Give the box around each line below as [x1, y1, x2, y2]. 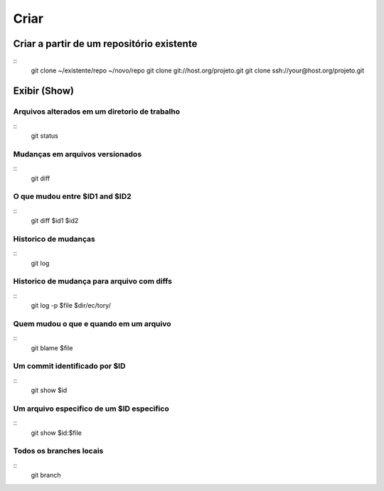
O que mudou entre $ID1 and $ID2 [13, 192, 132, 202]
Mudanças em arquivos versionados [13, 149, 142, 159]
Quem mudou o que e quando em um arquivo [13, 318, 171, 328]
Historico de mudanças [13, 234, 95, 244]
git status [31, 131, 58, 140]
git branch [31, 471, 61, 480]
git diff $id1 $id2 [31, 217, 79, 225]
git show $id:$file [31, 428, 82, 437]
